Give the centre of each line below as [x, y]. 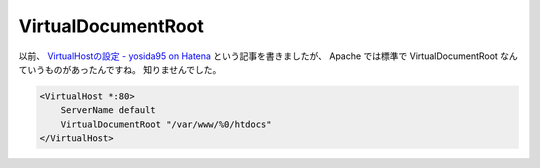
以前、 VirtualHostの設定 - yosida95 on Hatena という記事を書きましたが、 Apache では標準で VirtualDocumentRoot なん [268, 56]
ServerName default [108, 110]
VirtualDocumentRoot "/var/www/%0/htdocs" [166, 124]
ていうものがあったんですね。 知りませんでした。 [120, 69]
